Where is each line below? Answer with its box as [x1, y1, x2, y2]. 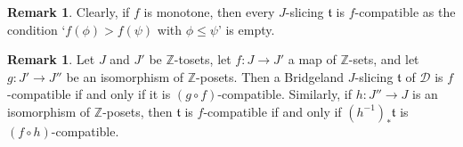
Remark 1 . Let [7, 50, 95, 69]
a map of [288, 50, 337, 69]
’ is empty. [217, 20, 275, 38]
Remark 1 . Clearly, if [7, 3, 130, 20]
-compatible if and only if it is [7, 85, 171, 103]
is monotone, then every [143, 3, 275, 20]
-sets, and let [348, 50, 419, 69]
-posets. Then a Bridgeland [196, 67, 345, 86]
